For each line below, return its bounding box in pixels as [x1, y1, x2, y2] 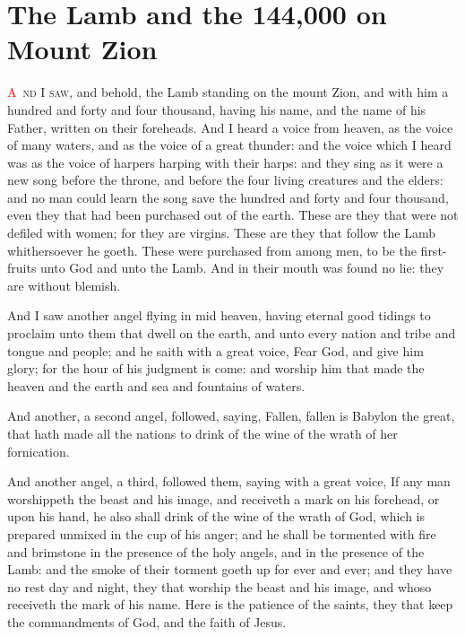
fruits [7, 258, 37, 277]
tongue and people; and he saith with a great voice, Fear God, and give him [7, 341, 424, 360]
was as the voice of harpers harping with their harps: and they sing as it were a [7, 153, 443, 171]
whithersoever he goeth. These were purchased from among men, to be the [7, 240, 417, 259]
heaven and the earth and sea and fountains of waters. [7, 376, 306, 395]
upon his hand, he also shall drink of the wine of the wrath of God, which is [7, 507, 426, 526]
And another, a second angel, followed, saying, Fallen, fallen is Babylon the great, [7, 406, 455, 425]
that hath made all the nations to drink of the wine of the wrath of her [7, 424, 398, 442]
